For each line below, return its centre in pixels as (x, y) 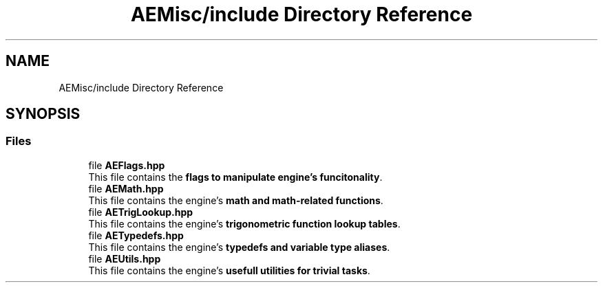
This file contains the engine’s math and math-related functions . (236, 200)
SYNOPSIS (43, 114)
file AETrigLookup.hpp (141, 212)
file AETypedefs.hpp (136, 235)
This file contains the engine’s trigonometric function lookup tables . (244, 223)
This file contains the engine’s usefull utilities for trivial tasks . (229, 270)
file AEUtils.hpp (125, 258)
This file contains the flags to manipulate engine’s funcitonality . (235, 177)
